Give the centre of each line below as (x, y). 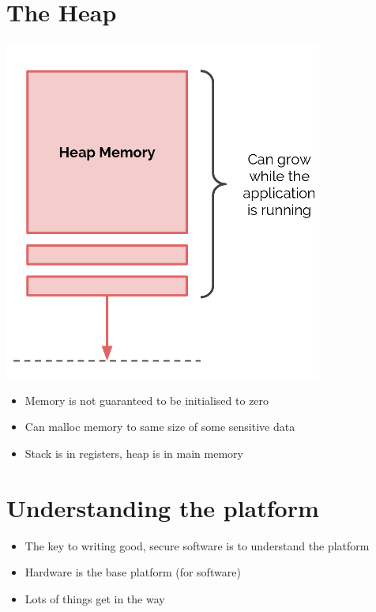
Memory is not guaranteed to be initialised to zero (147, 400)
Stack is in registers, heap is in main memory (134, 453)
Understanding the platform (163, 507)
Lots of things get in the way (95, 598)
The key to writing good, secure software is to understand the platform (197, 545)
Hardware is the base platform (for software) (133, 572)
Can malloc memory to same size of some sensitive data (160, 427)
